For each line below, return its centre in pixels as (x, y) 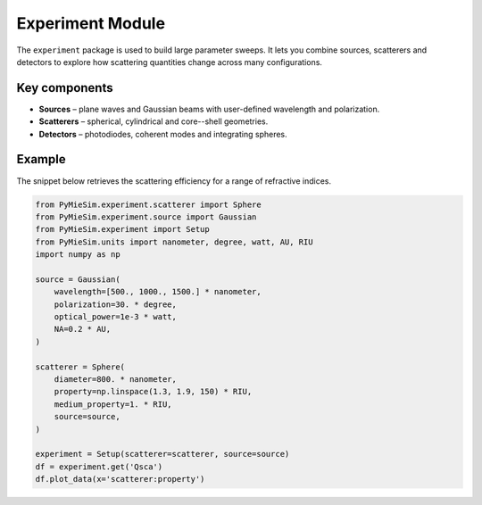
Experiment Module (91, 23)
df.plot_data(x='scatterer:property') (120, 479)
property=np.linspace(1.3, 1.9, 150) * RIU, (153, 392)
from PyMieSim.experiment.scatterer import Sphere (149, 204)
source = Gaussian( (78, 279)
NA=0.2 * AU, (83, 329)
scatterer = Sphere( (80, 367)
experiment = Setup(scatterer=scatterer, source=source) (162, 454)
